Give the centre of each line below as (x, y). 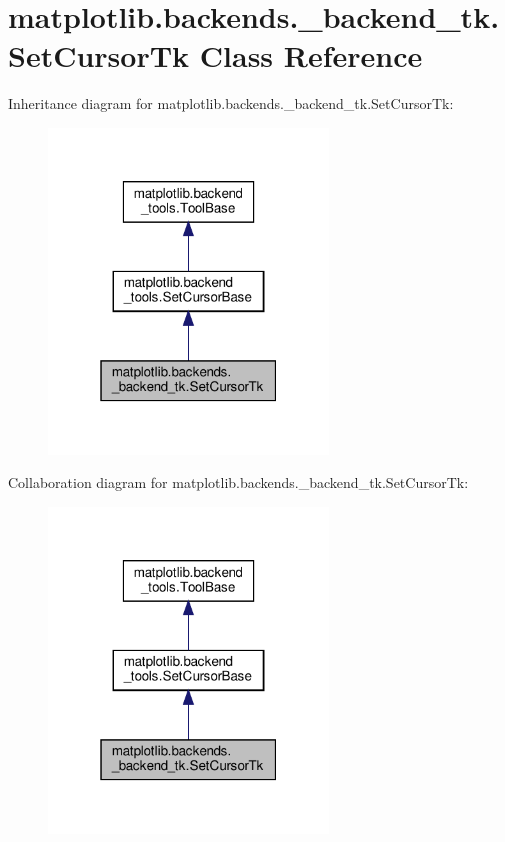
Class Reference (311, 55)
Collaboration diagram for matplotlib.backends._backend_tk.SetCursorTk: (238, 482)
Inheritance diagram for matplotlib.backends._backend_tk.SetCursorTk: (231, 103)
